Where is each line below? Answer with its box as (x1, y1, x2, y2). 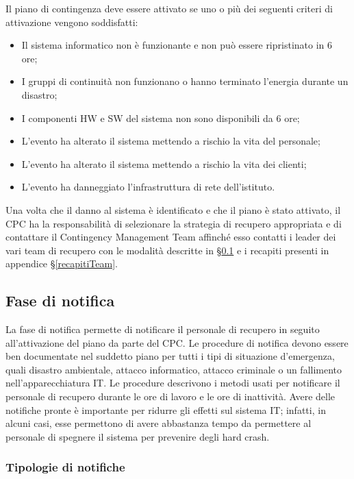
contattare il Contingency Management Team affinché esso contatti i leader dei (5, 230, 336, 244)
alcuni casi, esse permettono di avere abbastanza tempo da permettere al (5, 416, 312, 430)
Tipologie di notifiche (5, 458, 125, 476)
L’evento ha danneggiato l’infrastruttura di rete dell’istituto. (21, 180, 275, 194)
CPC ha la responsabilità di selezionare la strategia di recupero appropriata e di (5, 216, 342, 230)
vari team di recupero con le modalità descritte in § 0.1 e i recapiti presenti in (5, 243, 329, 257)
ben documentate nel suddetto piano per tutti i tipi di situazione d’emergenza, (5, 349, 335, 363)
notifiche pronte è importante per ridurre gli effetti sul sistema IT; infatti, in (5, 402, 326, 417)
